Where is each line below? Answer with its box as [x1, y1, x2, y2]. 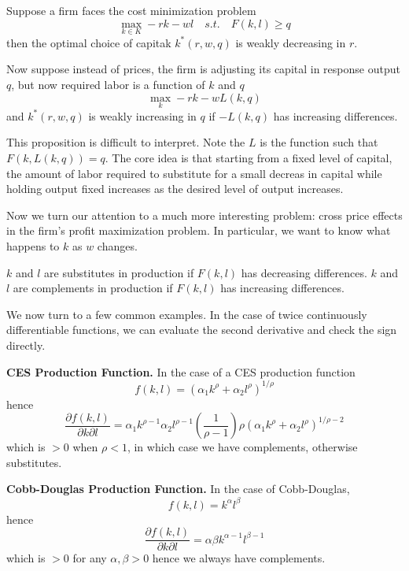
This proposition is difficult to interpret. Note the [6, 134, 245, 150]
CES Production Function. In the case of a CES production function [6, 363, 356, 380]
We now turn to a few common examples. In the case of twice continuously [6, 306, 367, 322]
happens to [6, 237, 60, 254]
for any [72, 550, 107, 566]
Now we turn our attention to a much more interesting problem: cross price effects [6, 206, 403, 223]
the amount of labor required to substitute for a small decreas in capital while [6, 165, 382, 181]
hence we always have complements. [152, 550, 326, 566]
